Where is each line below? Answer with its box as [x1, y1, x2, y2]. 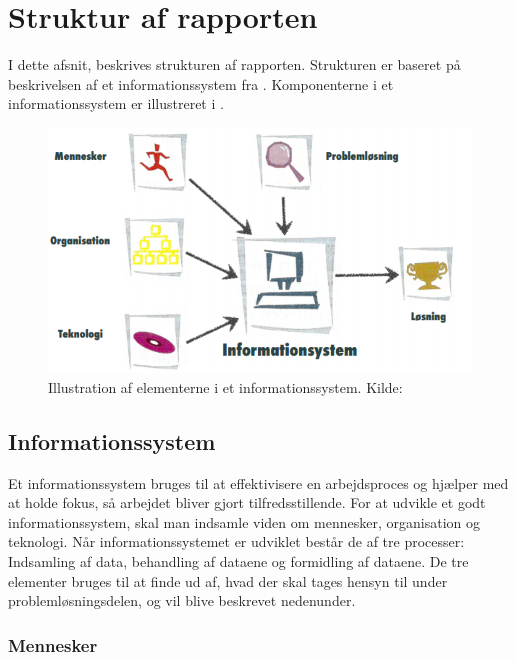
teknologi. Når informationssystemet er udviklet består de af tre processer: [8, 531, 465, 552]
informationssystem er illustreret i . [8, 93, 224, 114]
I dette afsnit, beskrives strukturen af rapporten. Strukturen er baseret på [8, 54, 461, 75]
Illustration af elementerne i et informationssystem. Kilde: [48, 376, 403, 397]
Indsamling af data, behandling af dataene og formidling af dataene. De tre [8, 550, 469, 571]
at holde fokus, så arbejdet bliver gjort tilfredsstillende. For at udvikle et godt [8, 492, 486, 513]
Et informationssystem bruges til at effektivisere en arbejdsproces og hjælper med [8, 472, 509, 493]
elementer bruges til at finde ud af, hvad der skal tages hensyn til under [8, 570, 448, 591]
